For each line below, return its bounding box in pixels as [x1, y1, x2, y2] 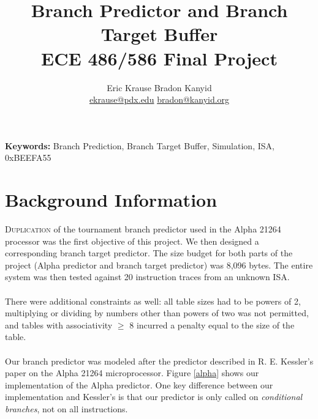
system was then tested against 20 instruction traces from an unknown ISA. [5, 270, 290, 283]
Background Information [5, 187, 218, 212]
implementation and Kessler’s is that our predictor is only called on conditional [5, 390, 303, 403]
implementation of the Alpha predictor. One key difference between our [5, 378, 273, 391]
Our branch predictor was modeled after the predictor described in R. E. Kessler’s [5, 354, 314, 367]
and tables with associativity [5, 318, 113, 331]
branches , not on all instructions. [5, 402, 128, 415]
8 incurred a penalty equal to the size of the [129, 318, 295, 331]
